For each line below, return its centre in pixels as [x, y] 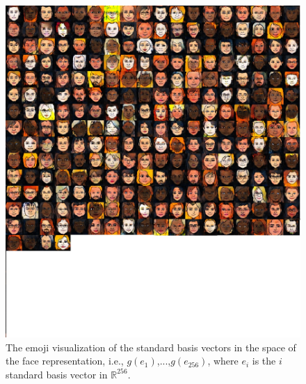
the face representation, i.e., [65, 361]
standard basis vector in [57, 374]
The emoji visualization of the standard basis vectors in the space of [151, 347]
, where [223, 361]
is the [264, 361]
